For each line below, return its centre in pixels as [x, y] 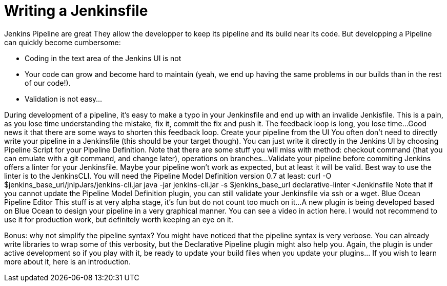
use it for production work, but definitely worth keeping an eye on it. [119, 219]
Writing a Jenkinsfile [76, 11]
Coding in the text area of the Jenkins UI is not [103, 58]
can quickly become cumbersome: [63, 42]
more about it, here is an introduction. [67, 261]
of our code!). [48, 83]
